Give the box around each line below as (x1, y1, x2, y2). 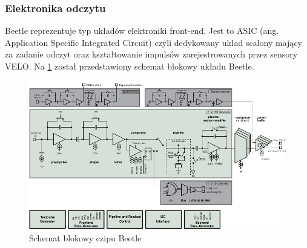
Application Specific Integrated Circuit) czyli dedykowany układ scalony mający (5, 36, 302, 48)
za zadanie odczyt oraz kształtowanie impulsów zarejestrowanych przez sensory (5, 48, 298, 60)
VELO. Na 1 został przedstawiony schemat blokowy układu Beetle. (5, 60, 254, 72)
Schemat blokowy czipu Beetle (29, 232, 142, 244)
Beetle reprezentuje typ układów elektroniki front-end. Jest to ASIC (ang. (5, 24, 279, 37)
